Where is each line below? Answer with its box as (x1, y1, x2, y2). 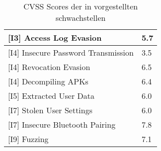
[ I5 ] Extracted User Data (8, 90, 94, 101)
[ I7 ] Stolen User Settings (8, 104, 93, 116)
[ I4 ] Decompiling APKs (8, 75, 88, 87)
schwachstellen (55, 12, 106, 23)
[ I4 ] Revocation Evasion (8, 61, 90, 73)
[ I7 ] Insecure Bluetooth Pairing (8, 119, 116, 130)
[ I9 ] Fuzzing (8, 133, 49, 145)
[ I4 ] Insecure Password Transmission (8, 47, 134, 58)
